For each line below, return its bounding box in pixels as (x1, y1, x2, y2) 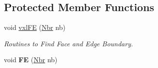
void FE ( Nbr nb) (4, 54, 58, 65)
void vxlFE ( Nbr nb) (4, 22, 65, 32)
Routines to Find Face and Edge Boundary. (4, 38, 133, 48)
